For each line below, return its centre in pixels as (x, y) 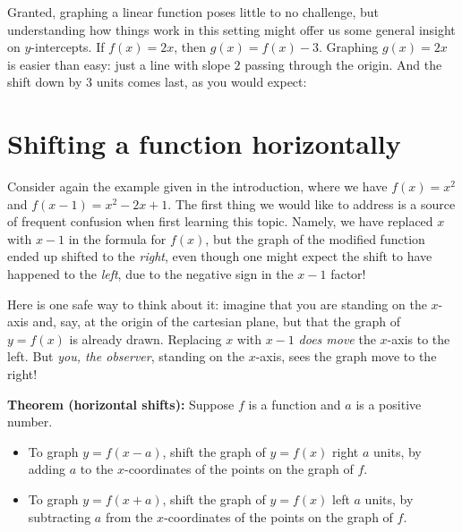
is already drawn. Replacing (145, 338)
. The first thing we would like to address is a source (312, 203)
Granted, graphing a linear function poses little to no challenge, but (193, 12)
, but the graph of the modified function (315, 238)
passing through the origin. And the (343, 64)
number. (30, 422)
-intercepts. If (68, 47)
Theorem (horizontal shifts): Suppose (121, 404)
